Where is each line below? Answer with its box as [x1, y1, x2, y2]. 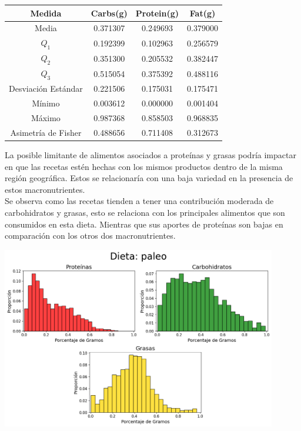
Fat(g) [189, 6, 216, 19]
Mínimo [32, 97, 60, 109]
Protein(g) [135, 6, 179, 19]
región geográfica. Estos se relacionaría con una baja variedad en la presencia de [5, 172, 293, 184]
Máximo [31, 112, 61, 124]
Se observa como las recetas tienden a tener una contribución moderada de [5, 195, 274, 207]
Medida [30, 6, 62, 19]
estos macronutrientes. [5, 183, 85, 195]
